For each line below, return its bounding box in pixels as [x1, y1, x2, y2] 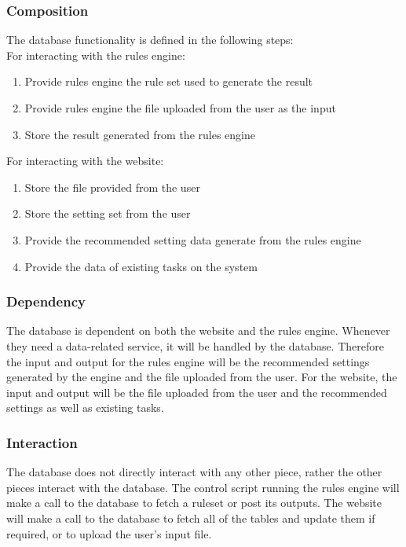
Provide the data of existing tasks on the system [24, 258, 258, 274]
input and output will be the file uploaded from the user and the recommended [6, 384, 387, 400]
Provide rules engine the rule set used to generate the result [24, 73, 313, 90]
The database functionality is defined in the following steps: [6, 31, 294, 48]
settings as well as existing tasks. [6, 399, 164, 416]
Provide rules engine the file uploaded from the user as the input [24, 100, 336, 116]
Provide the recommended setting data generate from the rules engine [24, 231, 361, 248]
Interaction [6, 432, 78, 452]
